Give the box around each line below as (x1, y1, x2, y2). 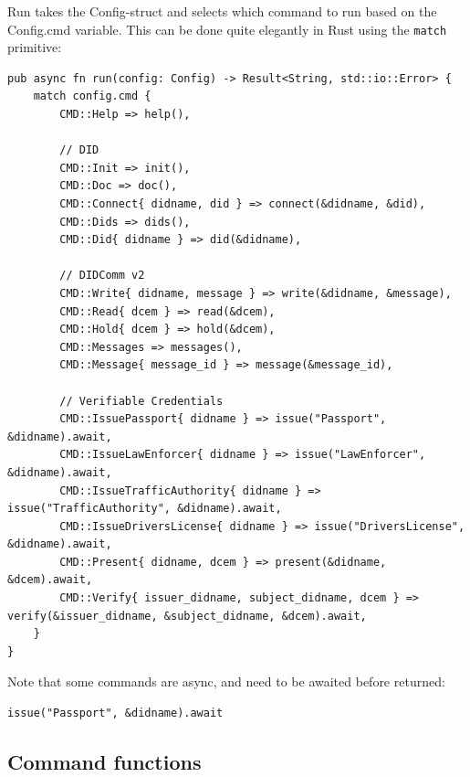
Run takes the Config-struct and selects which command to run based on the (7, 2, 437, 20)
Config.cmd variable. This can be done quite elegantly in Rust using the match (7, 19, 447, 38)
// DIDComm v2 (59, 269, 145, 282)
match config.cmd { (33, 90, 151, 103)
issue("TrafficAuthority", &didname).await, (7, 502, 282, 516)
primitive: (7, 37, 62, 57)
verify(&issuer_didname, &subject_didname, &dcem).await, (7, 609, 367, 623)
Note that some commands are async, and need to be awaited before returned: (7, 672, 445, 691)
